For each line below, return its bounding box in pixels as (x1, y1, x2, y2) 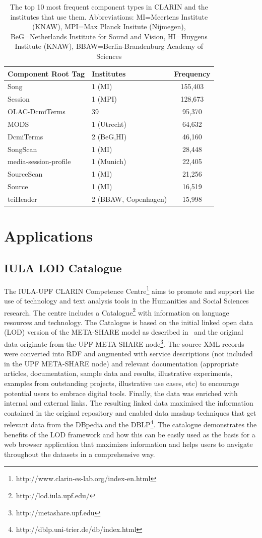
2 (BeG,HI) (91, 131, 127, 141)
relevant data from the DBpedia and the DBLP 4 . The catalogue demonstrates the (4, 418, 257, 430)
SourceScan (8, 169, 43, 179)
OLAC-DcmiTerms (8, 106, 65, 117)
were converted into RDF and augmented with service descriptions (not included (4, 348, 253, 359)
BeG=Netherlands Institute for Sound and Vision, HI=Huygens (10, 31, 208, 41)
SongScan (8, 143, 37, 154)
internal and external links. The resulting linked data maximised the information (4, 398, 253, 408)
